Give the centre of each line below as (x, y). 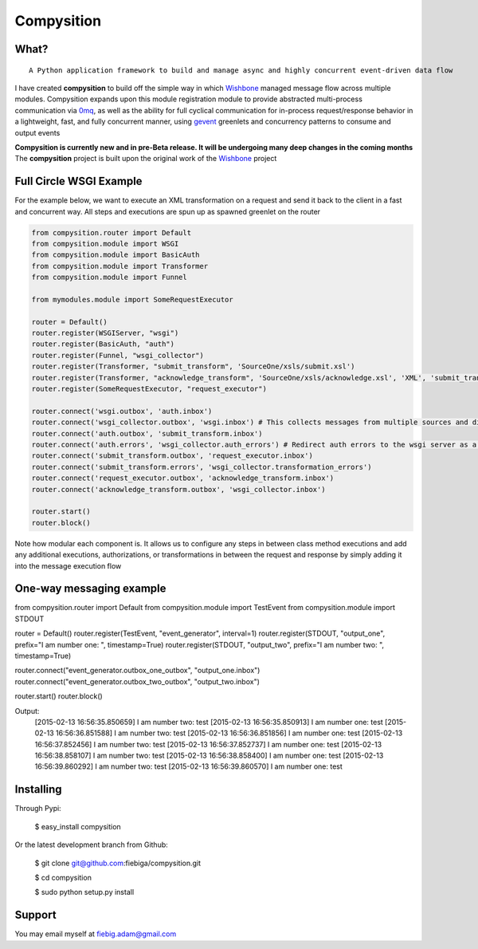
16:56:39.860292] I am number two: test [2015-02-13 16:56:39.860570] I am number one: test (188, 766)
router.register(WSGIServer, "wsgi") (105, 333)
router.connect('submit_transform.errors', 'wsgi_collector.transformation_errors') (202, 467)
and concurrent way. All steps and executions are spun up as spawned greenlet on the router (168, 211)
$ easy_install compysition (78, 826)
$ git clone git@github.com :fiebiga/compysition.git (118, 863)
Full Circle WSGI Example (78, 181)
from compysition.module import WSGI (105, 244)
